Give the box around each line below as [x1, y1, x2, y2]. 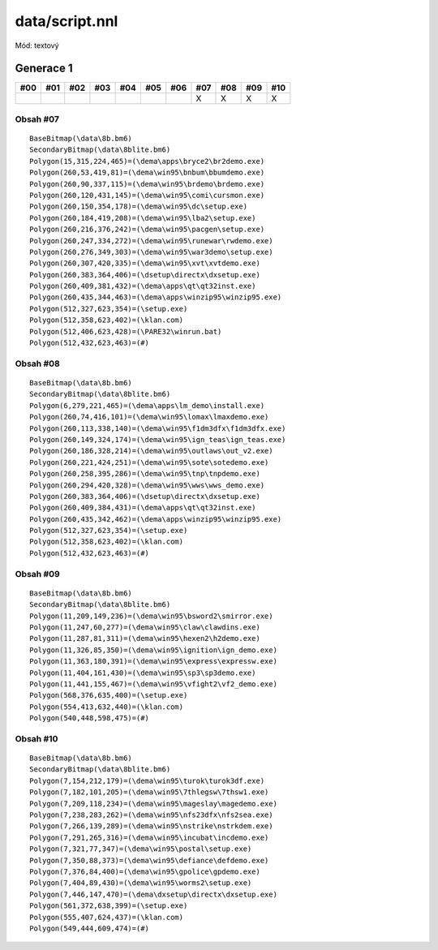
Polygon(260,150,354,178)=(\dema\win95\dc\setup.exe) [29, 202, 247, 211]
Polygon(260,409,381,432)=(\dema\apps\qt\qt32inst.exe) [29, 282, 256, 291]
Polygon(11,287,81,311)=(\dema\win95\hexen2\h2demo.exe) [29, 634, 261, 643]
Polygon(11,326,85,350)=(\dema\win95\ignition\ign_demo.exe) [29, 645, 277, 655]
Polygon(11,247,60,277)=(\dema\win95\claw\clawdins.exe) [29, 622, 261, 632]
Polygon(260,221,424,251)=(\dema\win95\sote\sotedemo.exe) [29, 458, 269, 466]
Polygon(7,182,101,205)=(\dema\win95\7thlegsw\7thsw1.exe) [29, 788, 269, 797]
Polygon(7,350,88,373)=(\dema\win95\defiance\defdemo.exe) [29, 856, 269, 865]
